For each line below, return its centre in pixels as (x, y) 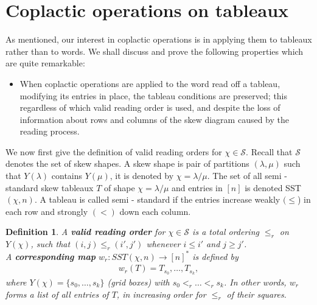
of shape (120, 187)
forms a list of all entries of (57, 294)
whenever (163, 244)
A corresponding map (51, 256)
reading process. (50, 131)
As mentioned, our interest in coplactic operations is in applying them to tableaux (159, 39)
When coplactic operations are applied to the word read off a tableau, (150, 83)
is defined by (215, 256)
